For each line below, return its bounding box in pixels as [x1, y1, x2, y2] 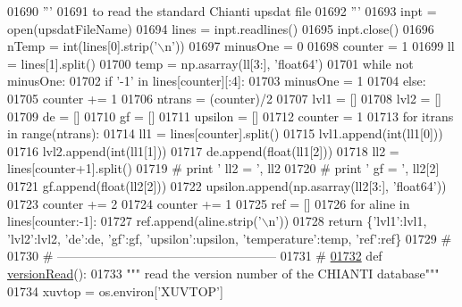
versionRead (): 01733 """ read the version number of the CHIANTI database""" [7, 263, 440, 282]
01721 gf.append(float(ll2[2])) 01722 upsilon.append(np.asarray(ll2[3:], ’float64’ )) [7, 176, 447, 195]
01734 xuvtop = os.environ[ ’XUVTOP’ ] [7, 281, 223, 300]
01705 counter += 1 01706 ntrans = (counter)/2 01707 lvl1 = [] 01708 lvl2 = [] [7, 88, 441, 107]
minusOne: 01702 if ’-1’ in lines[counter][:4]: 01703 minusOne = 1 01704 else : [7, 71, 426, 90]
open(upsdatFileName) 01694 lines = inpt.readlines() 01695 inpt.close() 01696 [7, 19, 434, 37]
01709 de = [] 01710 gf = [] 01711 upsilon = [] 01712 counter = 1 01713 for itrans [7, 106, 454, 125]
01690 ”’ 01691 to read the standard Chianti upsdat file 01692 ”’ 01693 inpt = [7, 2, 437, 20]
